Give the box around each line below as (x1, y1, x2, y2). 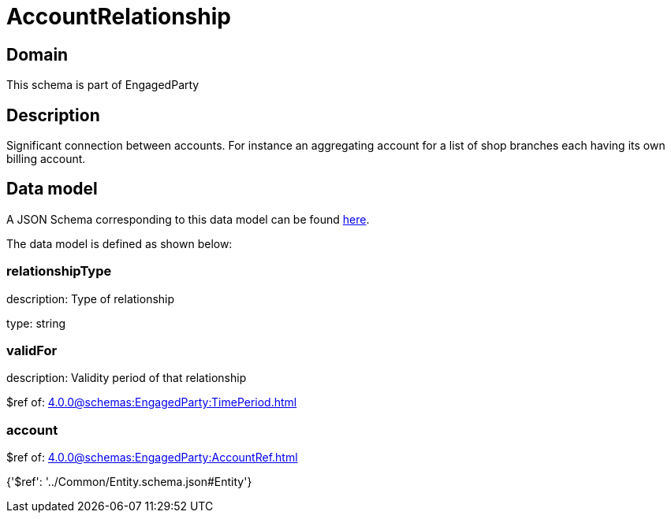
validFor (6, 342, 58, 358)
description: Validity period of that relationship (6, 371, 247, 385)
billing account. (6, 152, 86, 166)
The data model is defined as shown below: (6, 236, 233, 250)
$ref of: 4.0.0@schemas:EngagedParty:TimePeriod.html (6, 395, 297, 410)
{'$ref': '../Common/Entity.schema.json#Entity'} (6, 475, 252, 489)
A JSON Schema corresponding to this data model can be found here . (6, 212, 370, 226)
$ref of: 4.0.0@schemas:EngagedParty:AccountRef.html (6, 450, 298, 465)
